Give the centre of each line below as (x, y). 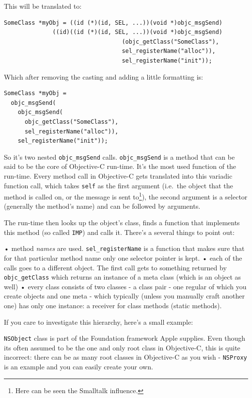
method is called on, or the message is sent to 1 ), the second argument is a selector (126, 196)
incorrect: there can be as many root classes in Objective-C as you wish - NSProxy (126, 357)
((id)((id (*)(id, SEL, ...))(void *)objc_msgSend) (138, 32)
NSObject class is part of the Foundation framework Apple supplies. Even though (125, 338)
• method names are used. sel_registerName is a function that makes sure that (124, 248)
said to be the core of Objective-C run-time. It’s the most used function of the (120, 166)
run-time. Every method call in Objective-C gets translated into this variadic (118, 175)
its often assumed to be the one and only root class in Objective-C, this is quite (122, 347)
